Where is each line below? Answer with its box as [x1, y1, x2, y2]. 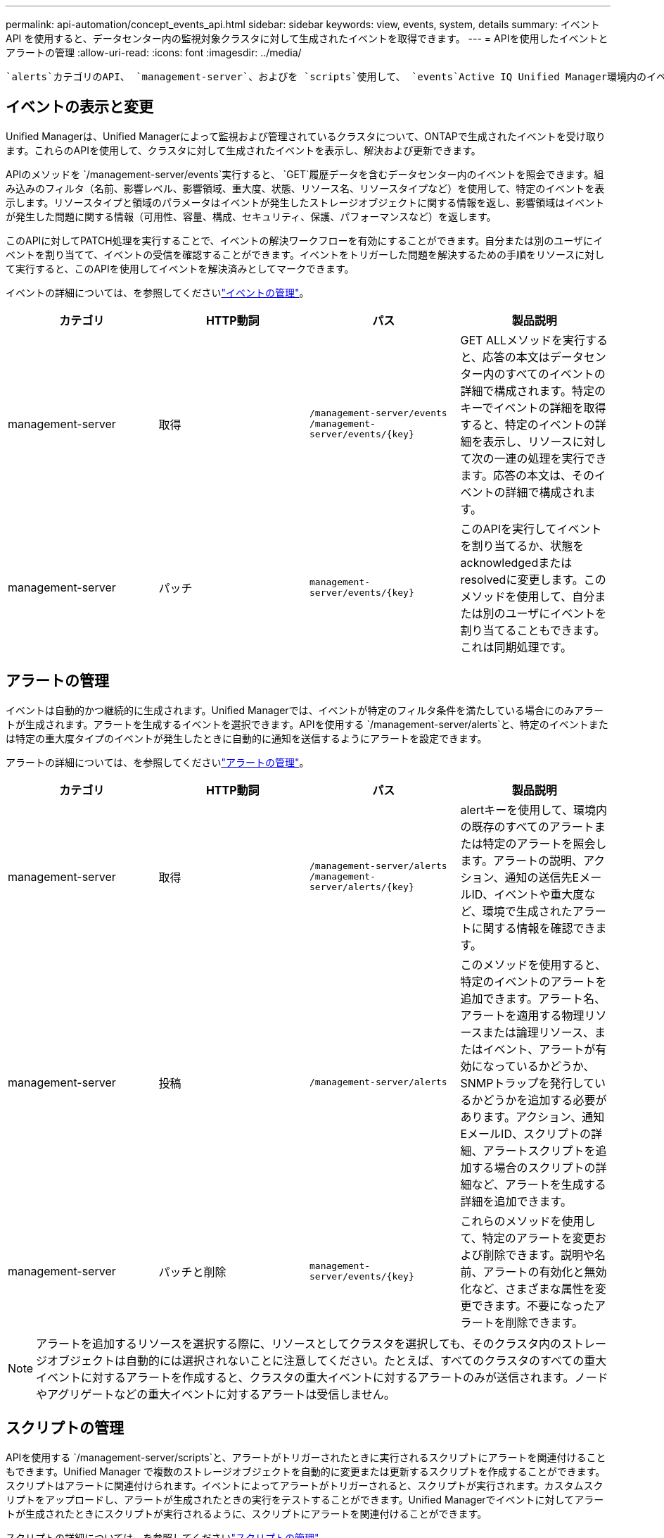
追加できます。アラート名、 [460, 991, 606, 1006]
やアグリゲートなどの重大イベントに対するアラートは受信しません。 [36, 1387, 395, 1401]
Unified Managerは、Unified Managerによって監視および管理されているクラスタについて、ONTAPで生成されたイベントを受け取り [6, 130, 606, 142]
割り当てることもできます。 [460, 623, 606, 637]
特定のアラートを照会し [483, 836, 607, 851]
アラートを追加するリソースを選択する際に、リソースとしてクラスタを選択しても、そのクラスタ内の [36, 1336, 562, 1351]
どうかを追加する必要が [483, 1092, 607, 1107]
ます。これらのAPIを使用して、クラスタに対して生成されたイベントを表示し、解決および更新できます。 [6, 144, 481, 156]
